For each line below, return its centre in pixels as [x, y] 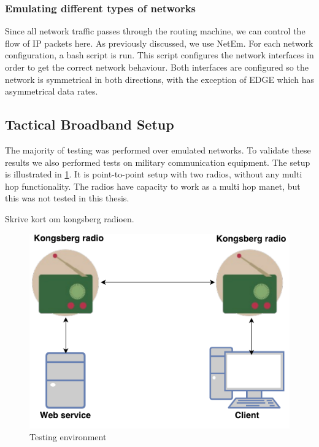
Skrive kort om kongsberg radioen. [70, 218]
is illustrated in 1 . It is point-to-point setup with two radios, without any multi [154, 174]
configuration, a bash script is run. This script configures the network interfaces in [159, 55]
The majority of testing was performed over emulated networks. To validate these [158, 150]
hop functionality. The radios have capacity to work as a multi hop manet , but [153, 186]
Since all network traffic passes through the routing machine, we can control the [155, 31]
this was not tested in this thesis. [67, 198]
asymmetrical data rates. [52, 91]
